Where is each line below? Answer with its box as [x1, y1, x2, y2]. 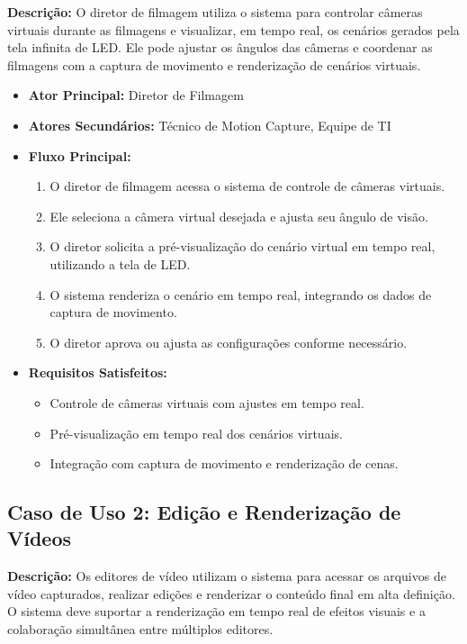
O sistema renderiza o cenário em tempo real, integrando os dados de [49, 285, 432, 304]
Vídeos [7, 524, 72, 552]
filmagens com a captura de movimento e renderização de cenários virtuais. [7, 55, 421, 74]
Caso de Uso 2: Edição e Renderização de [7, 498, 401, 526]
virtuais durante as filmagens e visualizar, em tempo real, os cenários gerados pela [7, 20, 460, 39]
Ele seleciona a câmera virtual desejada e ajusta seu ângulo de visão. [49, 206, 428, 225]
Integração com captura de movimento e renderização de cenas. [49, 454, 399, 473]
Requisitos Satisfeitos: [28, 363, 167, 382]
